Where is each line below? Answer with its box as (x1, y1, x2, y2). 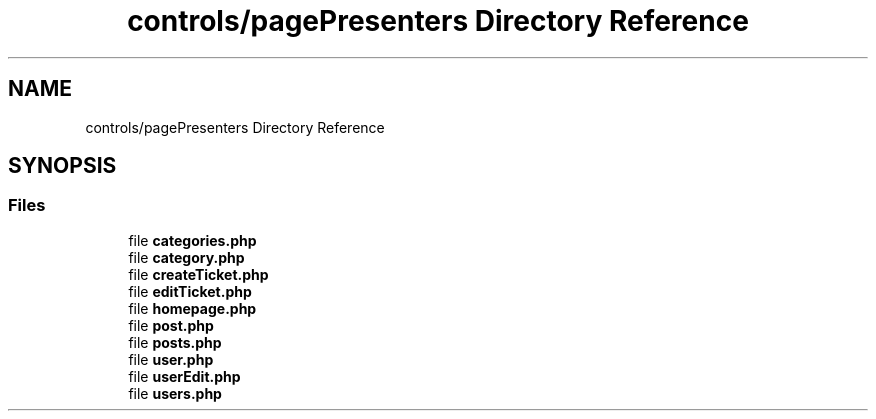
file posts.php (128, 333, 222, 351)
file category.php (128, 248, 245, 266)
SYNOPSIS (8, 153, 117, 179)
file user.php (128, 350, 214, 368)
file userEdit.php (128, 367, 241, 385)
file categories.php (128, 231, 257, 249)
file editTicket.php (128, 282, 252, 300)
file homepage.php (128, 299, 257, 317)
